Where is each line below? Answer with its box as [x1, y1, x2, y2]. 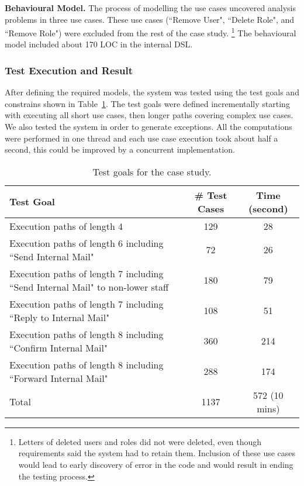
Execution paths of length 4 [9, 219, 123, 233]
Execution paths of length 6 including [9, 236, 164, 250]
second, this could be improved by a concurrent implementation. [5, 143, 235, 156]
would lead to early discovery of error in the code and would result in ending [18, 459, 293, 470]
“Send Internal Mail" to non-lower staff [9, 280, 169, 294]
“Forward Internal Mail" [9, 371, 108, 385]
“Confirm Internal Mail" [9, 340, 108, 354]
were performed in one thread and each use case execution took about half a [5, 132, 278, 144]
